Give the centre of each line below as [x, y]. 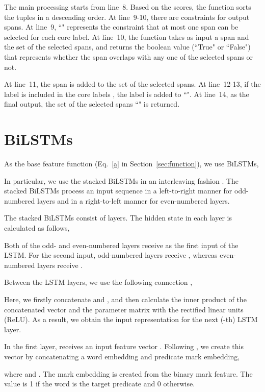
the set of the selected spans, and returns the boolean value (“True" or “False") [127, 47]
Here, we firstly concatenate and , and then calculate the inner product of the [125, 299]
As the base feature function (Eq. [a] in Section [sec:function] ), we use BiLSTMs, [131, 164]
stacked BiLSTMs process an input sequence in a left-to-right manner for [118, 191]
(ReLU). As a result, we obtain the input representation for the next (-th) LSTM [131, 319]
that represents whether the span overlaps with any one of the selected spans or [128, 56]
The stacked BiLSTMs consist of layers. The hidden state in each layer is [118, 218]
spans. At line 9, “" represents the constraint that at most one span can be [121, 27]
